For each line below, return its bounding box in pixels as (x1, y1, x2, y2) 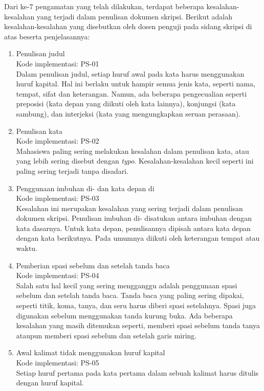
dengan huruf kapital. (16, 377, 84, 388)
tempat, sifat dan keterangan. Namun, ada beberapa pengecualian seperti (16, 88, 247, 99)
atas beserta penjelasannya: (4, 31, 90, 41)
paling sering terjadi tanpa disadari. (16, 165, 129, 176)
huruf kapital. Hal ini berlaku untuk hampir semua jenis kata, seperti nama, (16, 78, 255, 89)
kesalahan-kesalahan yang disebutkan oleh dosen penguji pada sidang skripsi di (4, 21, 252, 32)
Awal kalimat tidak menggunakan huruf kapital (16, 347, 165, 358)
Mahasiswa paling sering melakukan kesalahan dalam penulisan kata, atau (16, 145, 249, 156)
